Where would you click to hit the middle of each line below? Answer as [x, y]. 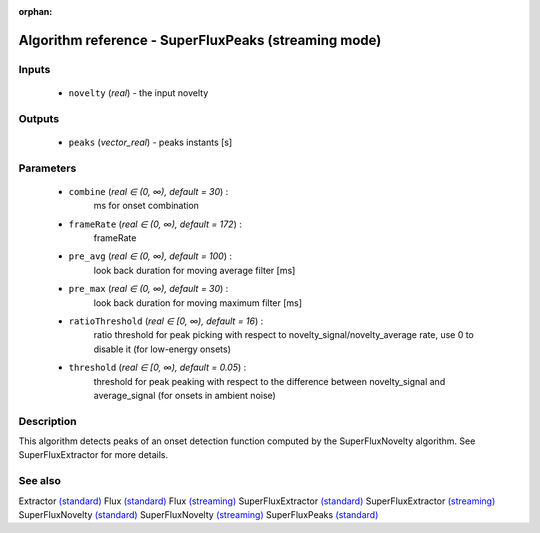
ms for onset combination [146, 206]
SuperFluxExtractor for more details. [93, 455]
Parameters [47, 168]
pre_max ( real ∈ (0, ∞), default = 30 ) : [148, 289]
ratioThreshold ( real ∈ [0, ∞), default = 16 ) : [166, 321]
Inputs [34, 69]
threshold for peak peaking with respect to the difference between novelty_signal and [269, 381]
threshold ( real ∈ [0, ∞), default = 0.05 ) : [157, 367]
